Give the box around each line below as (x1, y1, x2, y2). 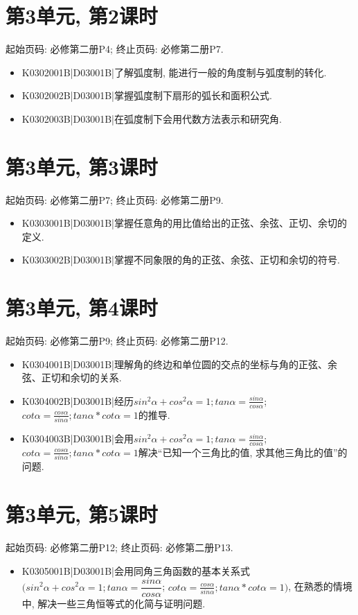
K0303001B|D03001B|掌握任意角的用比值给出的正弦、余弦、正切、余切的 (21, 216, 347, 230)
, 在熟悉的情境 (288, 579, 352, 594)
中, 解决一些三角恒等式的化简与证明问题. (21, 596, 206, 611)
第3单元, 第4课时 (6, 293, 158, 322)
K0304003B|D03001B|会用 (21, 431, 134, 446)
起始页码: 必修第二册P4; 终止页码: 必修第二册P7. (6, 42, 224, 56)
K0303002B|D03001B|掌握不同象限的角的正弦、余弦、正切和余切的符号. (21, 252, 340, 267)
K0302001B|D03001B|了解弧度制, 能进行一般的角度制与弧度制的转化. (21, 64, 327, 79)
